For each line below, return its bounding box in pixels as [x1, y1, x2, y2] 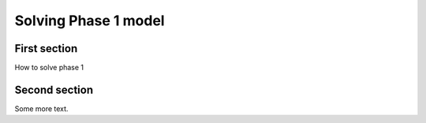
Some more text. [14, 103, 69, 114]
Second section [14, 83, 94, 96]
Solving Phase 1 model [14, 12, 165, 29]
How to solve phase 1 [14, 63, 84, 73]
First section [14, 42, 78, 55]
